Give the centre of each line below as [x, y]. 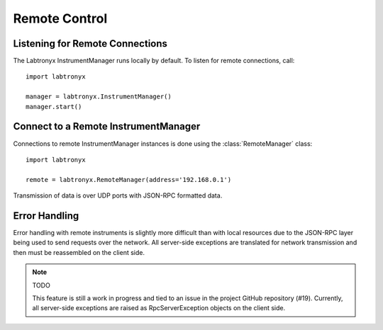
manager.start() [54, 107]
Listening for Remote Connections [90, 44]
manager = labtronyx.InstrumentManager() [99, 97]
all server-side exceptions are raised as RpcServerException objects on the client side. [159, 308]
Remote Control [60, 18]
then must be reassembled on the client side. [79, 252]
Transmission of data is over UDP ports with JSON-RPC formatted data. [118, 195]
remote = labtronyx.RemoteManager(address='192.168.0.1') [129, 180]
